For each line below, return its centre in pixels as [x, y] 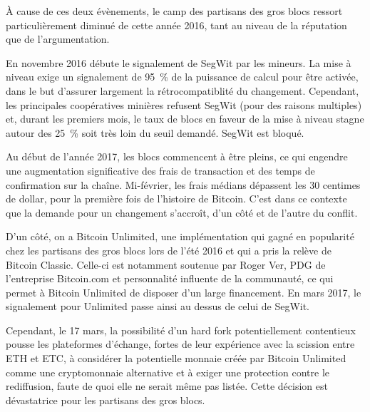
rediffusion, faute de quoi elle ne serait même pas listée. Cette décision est [167, 386]
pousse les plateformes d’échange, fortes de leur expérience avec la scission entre [180, 344]
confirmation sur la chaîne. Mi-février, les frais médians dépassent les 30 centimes [183, 184]
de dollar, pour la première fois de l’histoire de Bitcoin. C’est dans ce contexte [176, 199]
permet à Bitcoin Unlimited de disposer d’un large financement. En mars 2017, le [184, 292]
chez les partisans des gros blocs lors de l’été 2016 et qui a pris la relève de [169, 250]
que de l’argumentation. [58, 39]
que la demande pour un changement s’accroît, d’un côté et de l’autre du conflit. [182, 212]
